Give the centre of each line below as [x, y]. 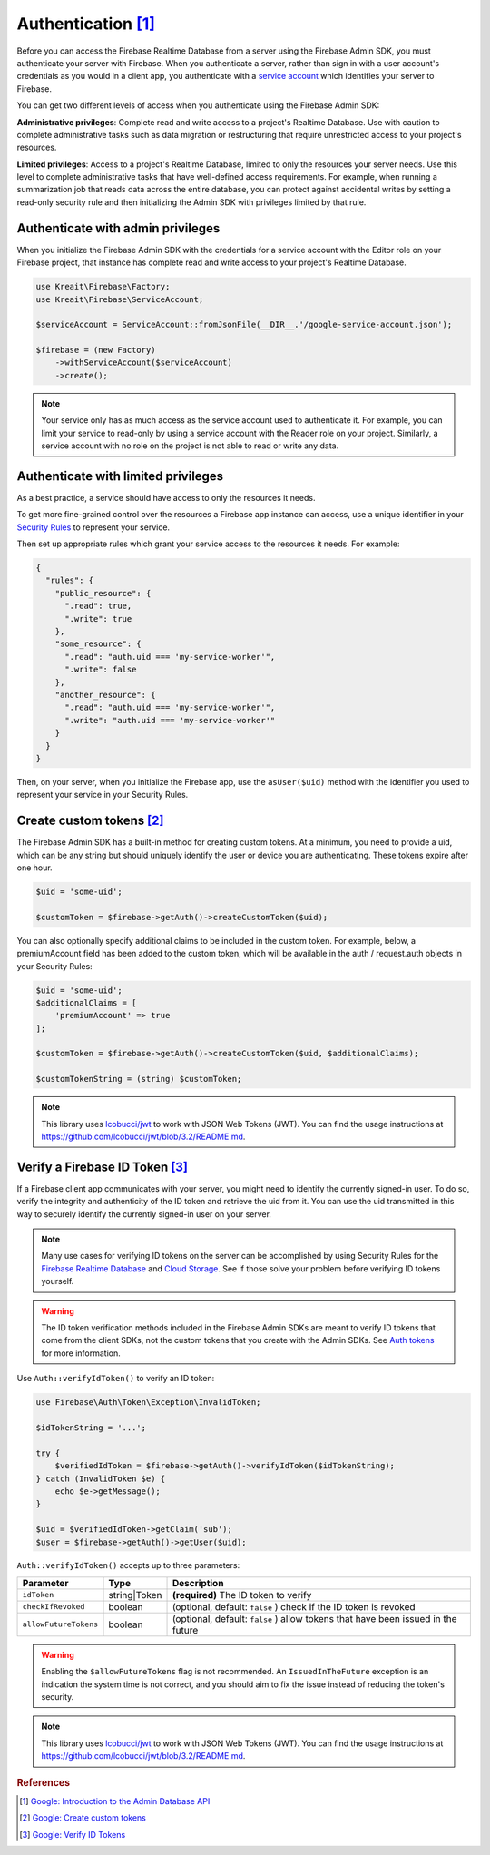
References [44, 1782]
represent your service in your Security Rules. [103, 795]
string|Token [135, 1595]
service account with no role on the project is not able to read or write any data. [190, 446]
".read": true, [98, 606]
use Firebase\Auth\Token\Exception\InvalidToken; [148, 1403]
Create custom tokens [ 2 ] [90, 821]
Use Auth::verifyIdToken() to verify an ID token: [116, 1379]
